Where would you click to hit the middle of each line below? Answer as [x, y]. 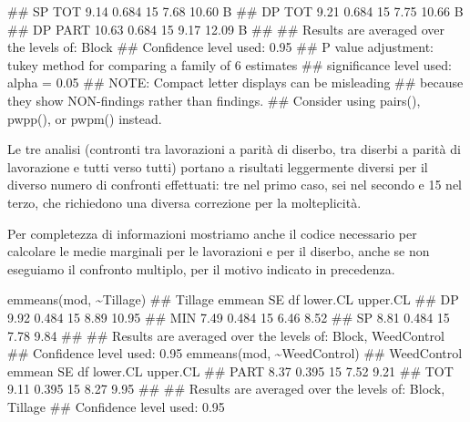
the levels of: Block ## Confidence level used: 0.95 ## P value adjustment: [221, 47]
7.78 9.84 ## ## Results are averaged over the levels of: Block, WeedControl [226, 335]
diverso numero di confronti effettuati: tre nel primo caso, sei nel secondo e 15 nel [235, 185]
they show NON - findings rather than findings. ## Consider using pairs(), [214, 100]
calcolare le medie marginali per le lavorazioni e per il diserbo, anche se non [219, 251]
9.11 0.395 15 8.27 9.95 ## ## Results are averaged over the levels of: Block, [226, 389]
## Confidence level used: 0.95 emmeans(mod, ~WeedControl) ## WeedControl [235, 353]
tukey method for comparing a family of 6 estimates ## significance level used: [230, 64]
